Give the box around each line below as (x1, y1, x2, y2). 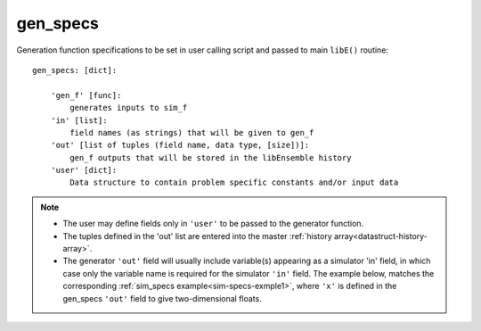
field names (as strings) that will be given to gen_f (69, 128, 314, 137)
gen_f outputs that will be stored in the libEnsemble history (69, 153, 352, 162)
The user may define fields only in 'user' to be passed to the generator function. (62, 219, 364, 229)
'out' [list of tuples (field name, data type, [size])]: (50, 140, 310, 151)
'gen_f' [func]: (50, 90, 122, 100)
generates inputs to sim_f (69, 103, 188, 113)
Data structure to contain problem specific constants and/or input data (69, 178, 399, 187)
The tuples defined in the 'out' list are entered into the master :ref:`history (62, 230, 333, 241)
